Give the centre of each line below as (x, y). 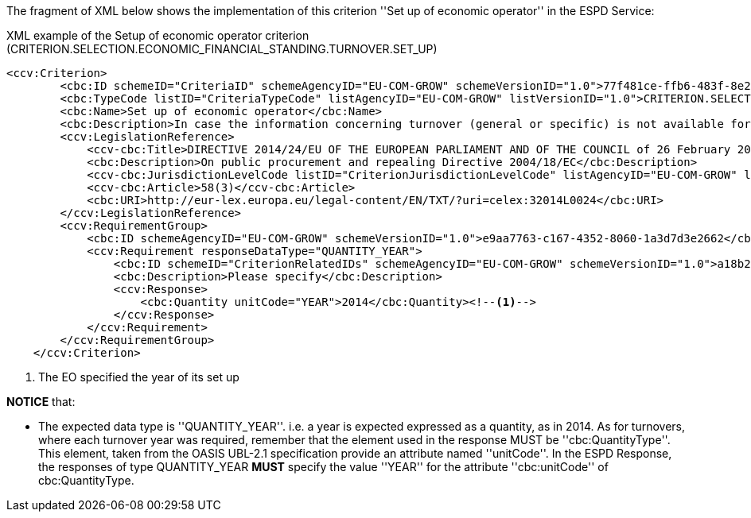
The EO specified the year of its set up (139, 377)
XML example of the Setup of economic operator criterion (158, 35)
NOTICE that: (41, 402)
